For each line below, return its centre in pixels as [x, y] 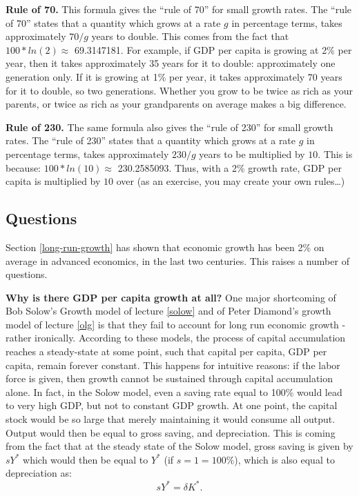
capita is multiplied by [53, 181]
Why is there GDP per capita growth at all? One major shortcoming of [171, 297]
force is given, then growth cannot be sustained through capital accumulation [169, 378]
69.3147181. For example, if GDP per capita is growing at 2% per [213, 49]
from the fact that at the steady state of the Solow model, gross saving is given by [179, 446]
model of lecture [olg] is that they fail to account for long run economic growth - [176, 324]
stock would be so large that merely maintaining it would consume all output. [171, 419]
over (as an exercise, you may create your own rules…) [231, 181]
